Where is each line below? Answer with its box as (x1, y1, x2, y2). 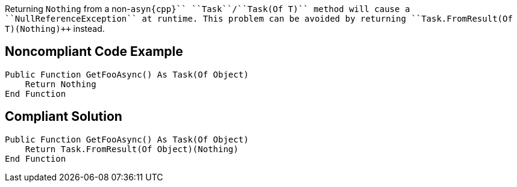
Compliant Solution (5, 109, 122, 124)
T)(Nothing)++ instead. (5, 23, 105, 34)
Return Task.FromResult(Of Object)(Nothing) (25, 144, 239, 154)
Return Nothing (25, 79, 96, 89)
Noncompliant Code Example (5, 44, 183, 60)
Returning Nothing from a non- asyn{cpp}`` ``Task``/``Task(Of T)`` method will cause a (5, 4, 410, 14)
